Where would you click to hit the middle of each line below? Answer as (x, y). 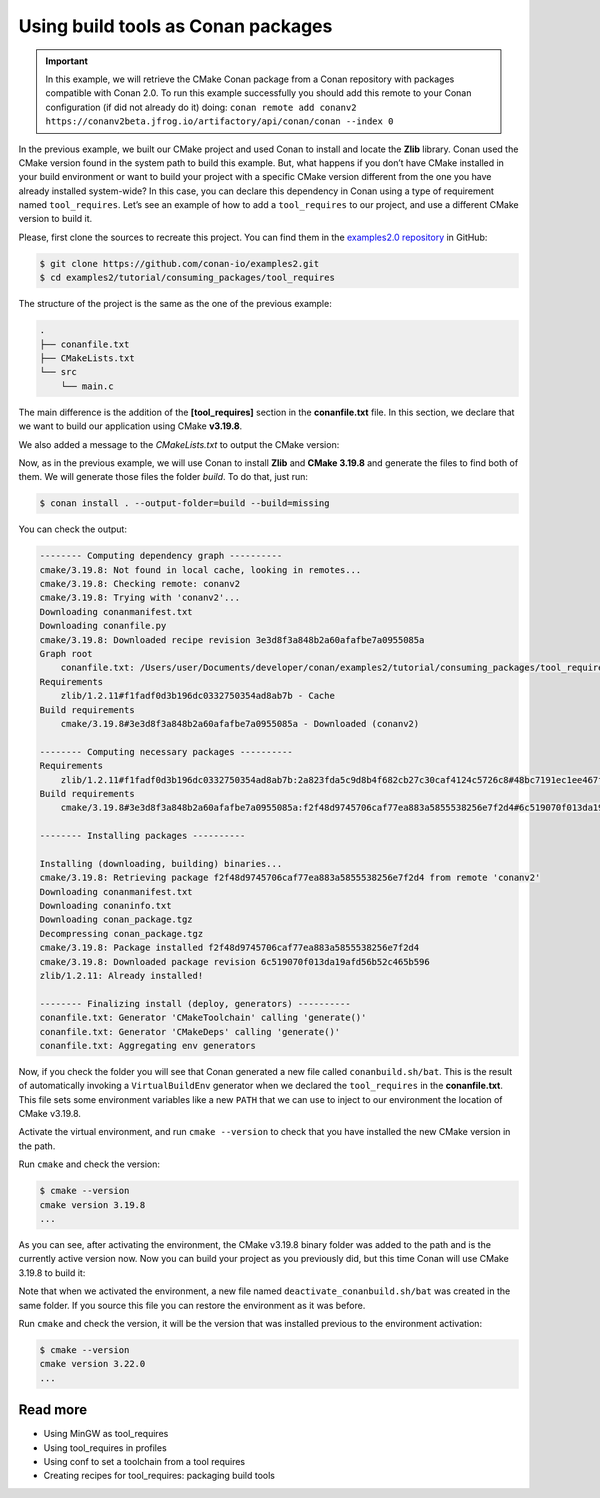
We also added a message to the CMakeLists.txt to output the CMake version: (179, 444)
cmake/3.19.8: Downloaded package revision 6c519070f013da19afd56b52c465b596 (234, 961)
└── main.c (87, 386)
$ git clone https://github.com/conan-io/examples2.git (179, 263)
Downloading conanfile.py (103, 626)
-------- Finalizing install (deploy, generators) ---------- (195, 1003)
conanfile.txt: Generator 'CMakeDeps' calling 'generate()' (190, 1031)
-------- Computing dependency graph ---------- (161, 556)
